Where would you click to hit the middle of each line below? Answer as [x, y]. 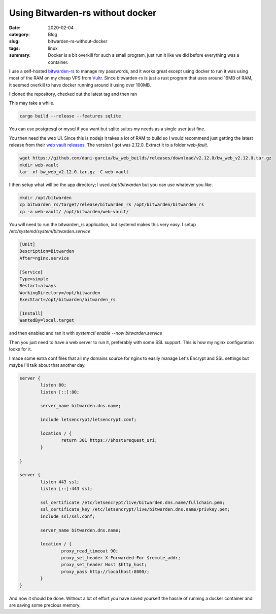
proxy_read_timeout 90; [89, 551]
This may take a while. [32, 103]
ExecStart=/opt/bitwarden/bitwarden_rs [68, 300]
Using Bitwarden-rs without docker [83, 13]
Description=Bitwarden [47, 251]
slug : [14, 41]
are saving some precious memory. [45, 605]
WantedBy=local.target [47, 320]
